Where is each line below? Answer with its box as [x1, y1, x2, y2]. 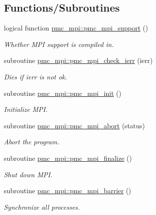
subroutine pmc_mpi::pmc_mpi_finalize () [4, 153, 132, 163]
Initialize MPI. [4, 104, 48, 114]
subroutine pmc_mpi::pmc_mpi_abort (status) [4, 120, 145, 130]
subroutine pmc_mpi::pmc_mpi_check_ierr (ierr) [4, 55, 153, 65]
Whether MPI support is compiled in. [4, 39, 114, 49]
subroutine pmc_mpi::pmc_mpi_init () [4, 88, 122, 98]
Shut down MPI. [4, 169, 53, 179]
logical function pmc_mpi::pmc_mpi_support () [4, 23, 148, 33]
